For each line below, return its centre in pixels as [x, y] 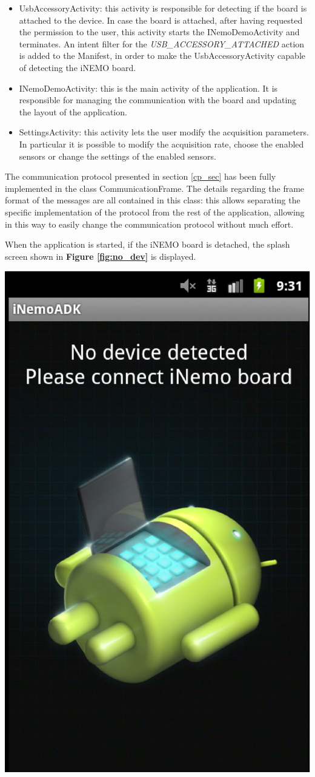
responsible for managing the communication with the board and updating [158, 100]
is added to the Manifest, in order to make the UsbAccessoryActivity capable [162, 56]
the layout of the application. [73, 111]
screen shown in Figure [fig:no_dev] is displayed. [101, 256]
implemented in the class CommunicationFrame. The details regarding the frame [155, 188]
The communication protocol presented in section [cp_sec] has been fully [141, 176]
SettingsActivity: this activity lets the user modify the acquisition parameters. [164, 132]
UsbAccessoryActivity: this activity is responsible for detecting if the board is [163, 8]
